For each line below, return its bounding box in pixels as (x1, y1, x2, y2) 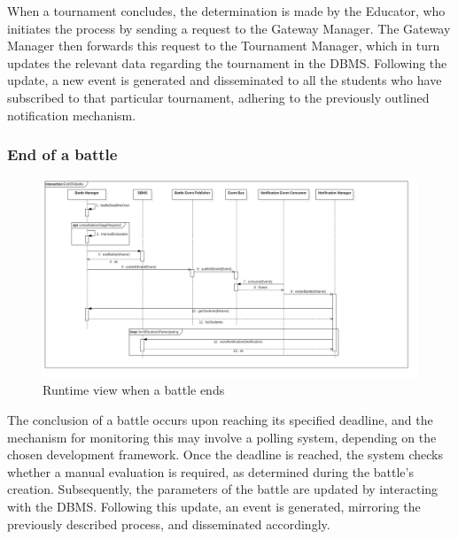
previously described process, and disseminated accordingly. (7, 514, 330, 533)
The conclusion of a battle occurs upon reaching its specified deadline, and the (7, 410, 433, 428)
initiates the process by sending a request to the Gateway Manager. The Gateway (7, 19, 451, 37)
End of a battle (7, 143, 118, 166)
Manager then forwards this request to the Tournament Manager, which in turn (7, 36, 440, 55)
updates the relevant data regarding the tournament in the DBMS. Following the (7, 53, 447, 72)
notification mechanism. (7, 105, 136, 124)
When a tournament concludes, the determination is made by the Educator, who (7, 2, 446, 19)
